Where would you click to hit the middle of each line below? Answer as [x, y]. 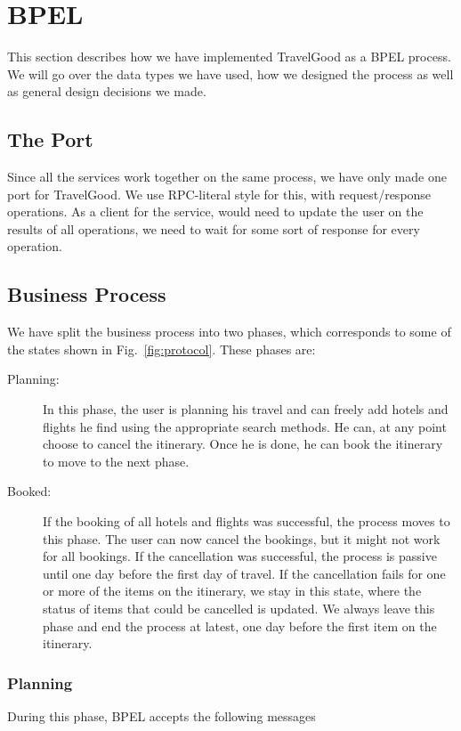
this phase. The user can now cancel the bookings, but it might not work [242, 538]
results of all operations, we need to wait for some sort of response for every [214, 228]
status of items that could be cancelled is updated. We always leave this [239, 608]
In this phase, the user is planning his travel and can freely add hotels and [246, 409]
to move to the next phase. [116, 461]
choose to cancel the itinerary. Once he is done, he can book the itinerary [243, 444]
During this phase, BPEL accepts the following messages [162, 716]
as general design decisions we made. [107, 91]
